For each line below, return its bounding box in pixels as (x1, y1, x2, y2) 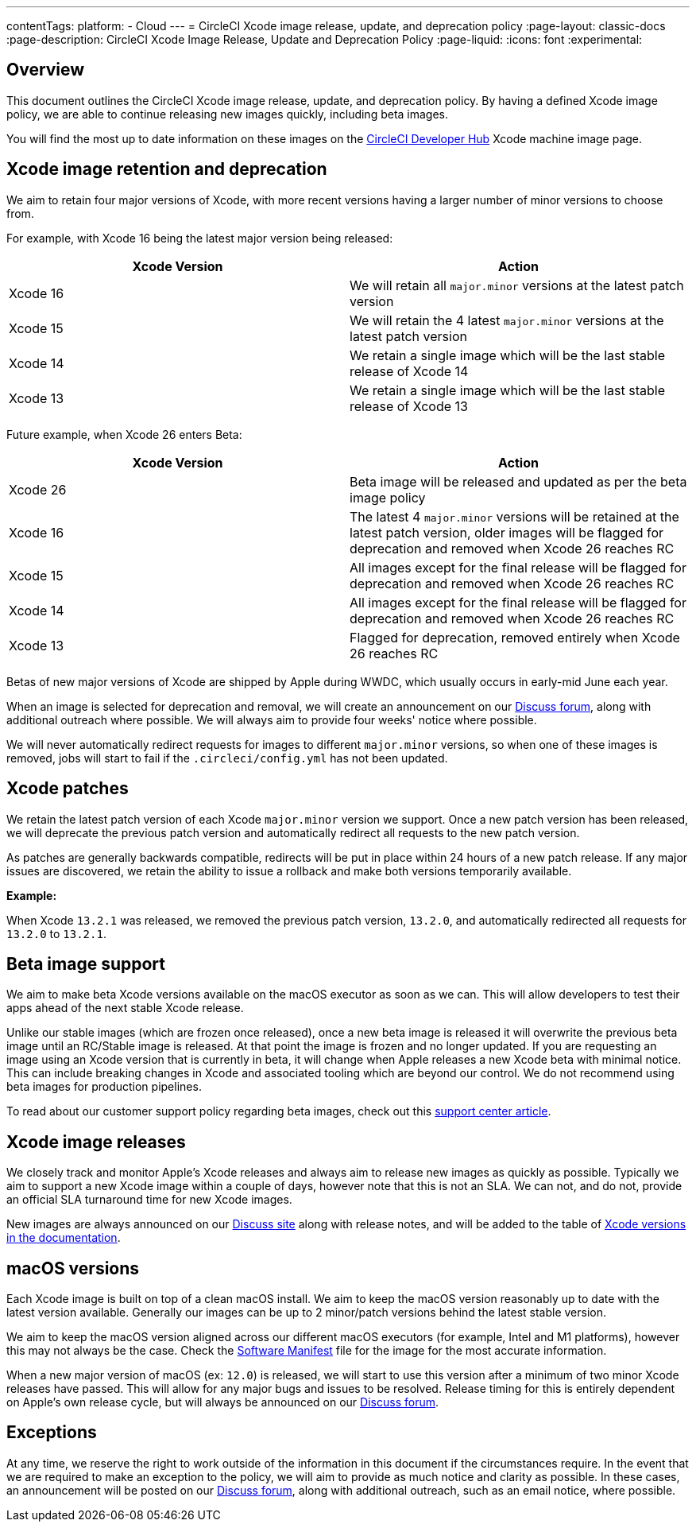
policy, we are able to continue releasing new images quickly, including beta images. (6, 107, 449, 121)
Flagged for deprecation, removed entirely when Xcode (350, 629, 680, 646)
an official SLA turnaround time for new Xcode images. (6, 1193, 292, 1207)
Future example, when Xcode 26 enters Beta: (6, 427, 242, 441)
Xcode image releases (6, 1131, 186, 1152)
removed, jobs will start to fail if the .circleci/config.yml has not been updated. (6, 750, 448, 765)
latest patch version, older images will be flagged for (350, 524, 664, 541)
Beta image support (6, 953, 166, 974)
